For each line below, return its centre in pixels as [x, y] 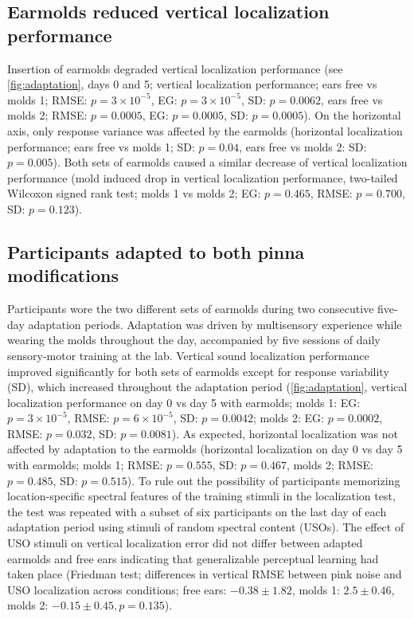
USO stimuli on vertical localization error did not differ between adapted [185, 543]
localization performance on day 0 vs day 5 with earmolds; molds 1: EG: [184, 402]
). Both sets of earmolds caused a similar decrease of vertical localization [230, 162]
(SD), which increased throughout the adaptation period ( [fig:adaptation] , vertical [207, 387]
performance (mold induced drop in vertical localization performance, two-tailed [203, 177]
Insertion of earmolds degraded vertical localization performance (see [175, 68]
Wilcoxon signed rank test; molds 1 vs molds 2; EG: [134, 193]
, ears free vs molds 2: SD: [303, 146]
